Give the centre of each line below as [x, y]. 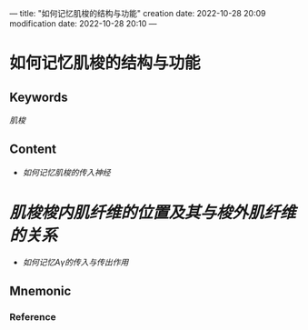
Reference [33, 317]
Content [33, 150]
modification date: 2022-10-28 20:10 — [83, 24]
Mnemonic [40, 291]
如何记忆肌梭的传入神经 [66, 172]
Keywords [39, 97]
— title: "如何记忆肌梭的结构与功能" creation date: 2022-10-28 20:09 [138, 13]
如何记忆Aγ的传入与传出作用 [75, 262]
